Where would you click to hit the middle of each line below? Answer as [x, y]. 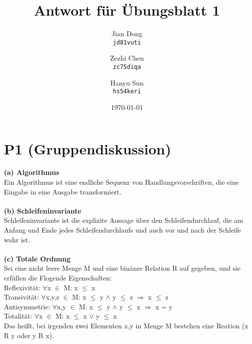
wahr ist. [17, 239]
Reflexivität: [22, 287]
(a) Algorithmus [32, 172]
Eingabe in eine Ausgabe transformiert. [63, 191]
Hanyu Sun [127, 82]
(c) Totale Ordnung [37, 258]
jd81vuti [127, 42]
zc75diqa [127, 67]
